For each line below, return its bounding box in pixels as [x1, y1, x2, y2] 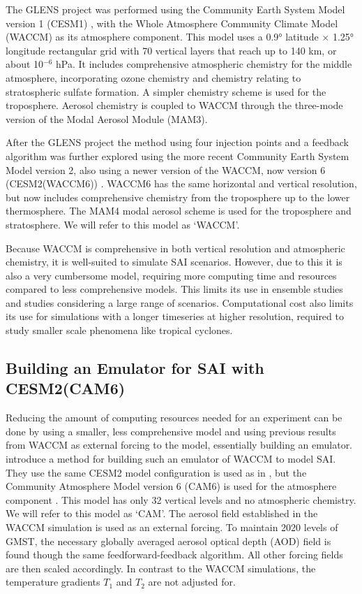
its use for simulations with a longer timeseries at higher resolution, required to [6, 309, 344, 324]
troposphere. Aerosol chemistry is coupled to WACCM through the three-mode [6, 98, 343, 113]
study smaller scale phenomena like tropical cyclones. [6, 323, 233, 338]
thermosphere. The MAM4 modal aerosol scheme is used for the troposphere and [6, 203, 352, 218]
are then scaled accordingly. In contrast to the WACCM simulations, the [6, 560, 316, 575]
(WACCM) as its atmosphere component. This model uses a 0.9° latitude [6, 29, 319, 44]
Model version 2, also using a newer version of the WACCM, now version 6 [6, 162, 326, 177]
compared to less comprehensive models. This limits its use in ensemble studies [6, 282, 343, 296]
